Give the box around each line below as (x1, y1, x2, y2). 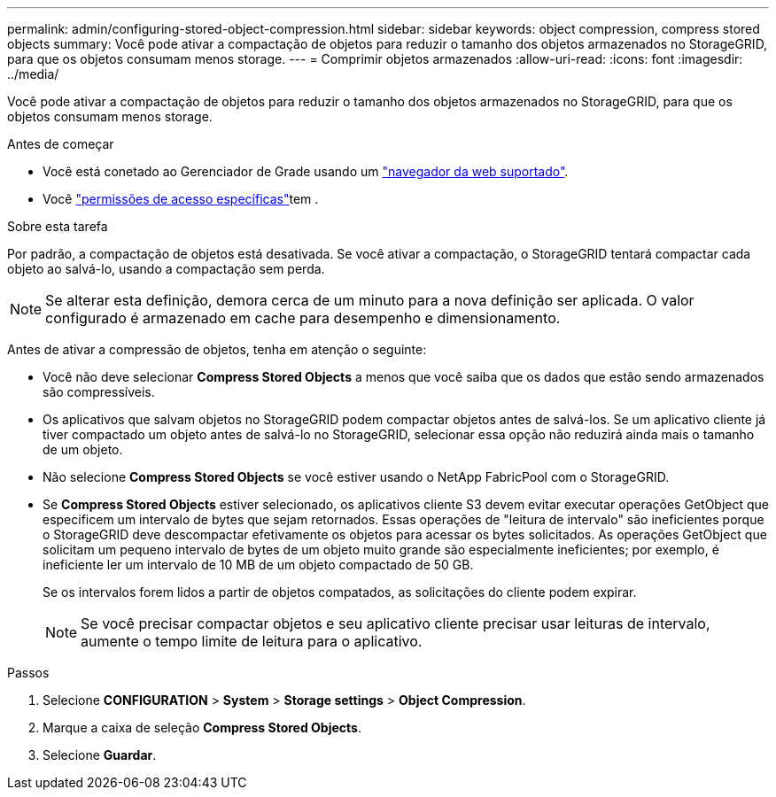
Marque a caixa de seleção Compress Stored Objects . (43, 720, 361, 735)
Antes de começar (7, 136, 114, 151)
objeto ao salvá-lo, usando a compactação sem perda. (7, 261, 325, 276)
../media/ (7, 66, 59, 81)
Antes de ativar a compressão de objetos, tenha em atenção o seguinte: (7, 342, 427, 357)
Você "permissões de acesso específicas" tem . (43, 191, 319, 206)
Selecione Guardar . (43, 747, 157, 762)
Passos (7, 665, 50, 680)
